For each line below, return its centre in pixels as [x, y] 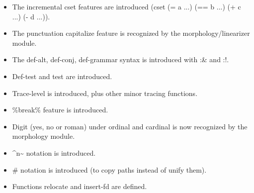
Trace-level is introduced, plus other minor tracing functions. [105, 93]
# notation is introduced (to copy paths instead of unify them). [109, 169]
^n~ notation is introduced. [54, 152]
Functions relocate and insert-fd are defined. [80, 186]
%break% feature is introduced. [60, 110]
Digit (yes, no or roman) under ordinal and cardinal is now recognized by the [130, 126]
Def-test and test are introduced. [62, 76]
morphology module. [43, 136]
